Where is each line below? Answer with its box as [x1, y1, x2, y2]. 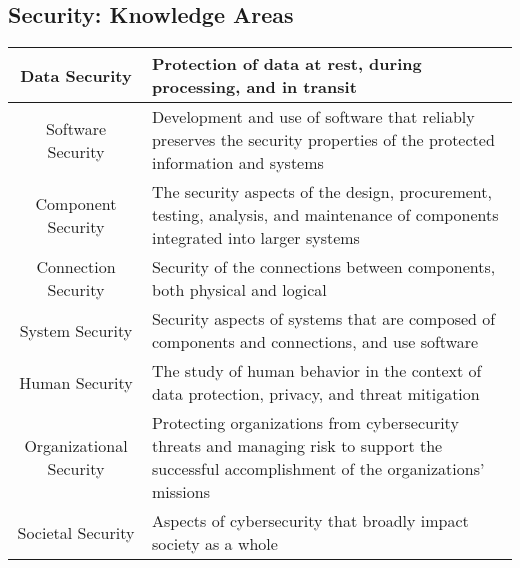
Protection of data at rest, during [151, 52, 422, 76]
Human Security [19, 370, 133, 394]
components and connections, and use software [151, 330, 479, 354]
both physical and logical [151, 278, 327, 302]
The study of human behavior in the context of [151, 359, 482, 383]
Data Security [20, 63, 132, 87]
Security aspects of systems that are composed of [151, 307, 496, 331]
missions [151, 480, 211, 504]
